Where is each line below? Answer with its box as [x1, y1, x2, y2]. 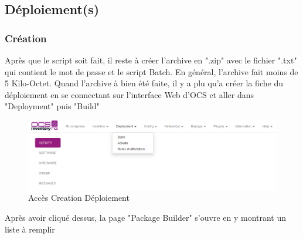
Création [5, 31, 47, 45]
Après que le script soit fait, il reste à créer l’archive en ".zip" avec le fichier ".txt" [5, 54, 297, 66]
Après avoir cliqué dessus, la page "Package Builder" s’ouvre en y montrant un [5, 211, 287, 224]
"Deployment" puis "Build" [5, 100, 100, 112]
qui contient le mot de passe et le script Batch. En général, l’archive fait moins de [5, 65, 298, 78]
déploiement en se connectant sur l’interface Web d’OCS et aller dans [5, 88, 254, 100]
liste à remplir [5, 223, 55, 235]
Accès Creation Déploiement [28, 191, 130, 204]
